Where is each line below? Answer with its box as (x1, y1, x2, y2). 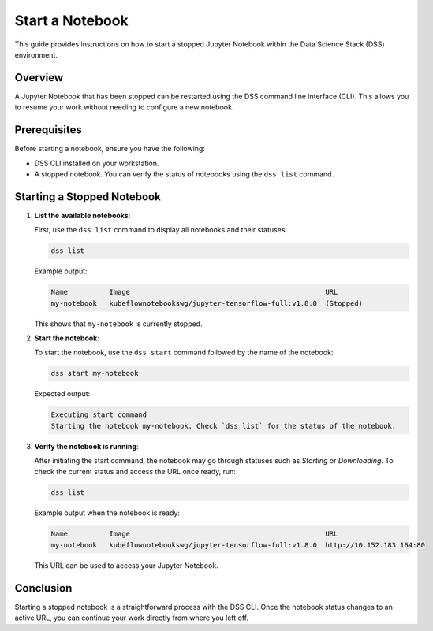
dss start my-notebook (50, 369, 139, 378)
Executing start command (50, 410, 147, 419)
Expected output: (34, 389, 91, 399)
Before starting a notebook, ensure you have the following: (14, 144, 205, 154)
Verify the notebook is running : (34, 441, 139, 451)
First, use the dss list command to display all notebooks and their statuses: (34, 225, 288, 235)
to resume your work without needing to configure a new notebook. (14, 102, 234, 112)
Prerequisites (14, 123, 82, 137)
